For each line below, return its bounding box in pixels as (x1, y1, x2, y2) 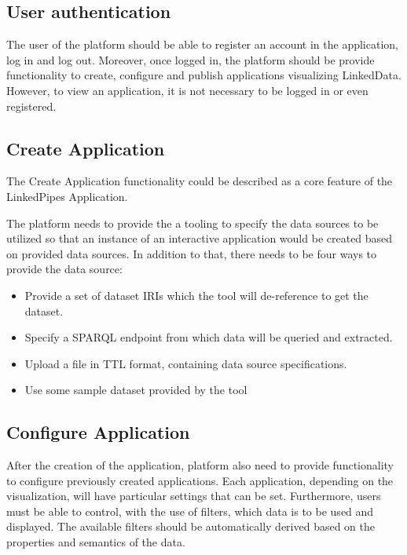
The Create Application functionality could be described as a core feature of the (6, 173, 393, 189)
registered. (6, 97, 57, 114)
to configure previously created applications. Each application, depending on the (6, 472, 394, 488)
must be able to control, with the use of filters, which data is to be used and (6, 502, 374, 519)
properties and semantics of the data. (6, 534, 185, 550)
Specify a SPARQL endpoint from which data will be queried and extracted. (24, 329, 393, 345)
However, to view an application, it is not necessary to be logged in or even (6, 82, 368, 98)
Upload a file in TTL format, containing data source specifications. (24, 355, 347, 371)
